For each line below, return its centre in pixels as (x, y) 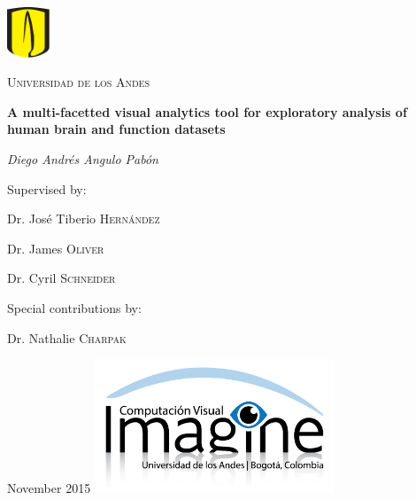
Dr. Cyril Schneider (62, 278)
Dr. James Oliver (56, 248)
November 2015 (49, 488)
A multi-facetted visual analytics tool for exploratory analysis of (207, 111)
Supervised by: (47, 188)
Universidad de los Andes (78, 82)
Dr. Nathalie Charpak (67, 337)
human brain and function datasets (116, 129)
